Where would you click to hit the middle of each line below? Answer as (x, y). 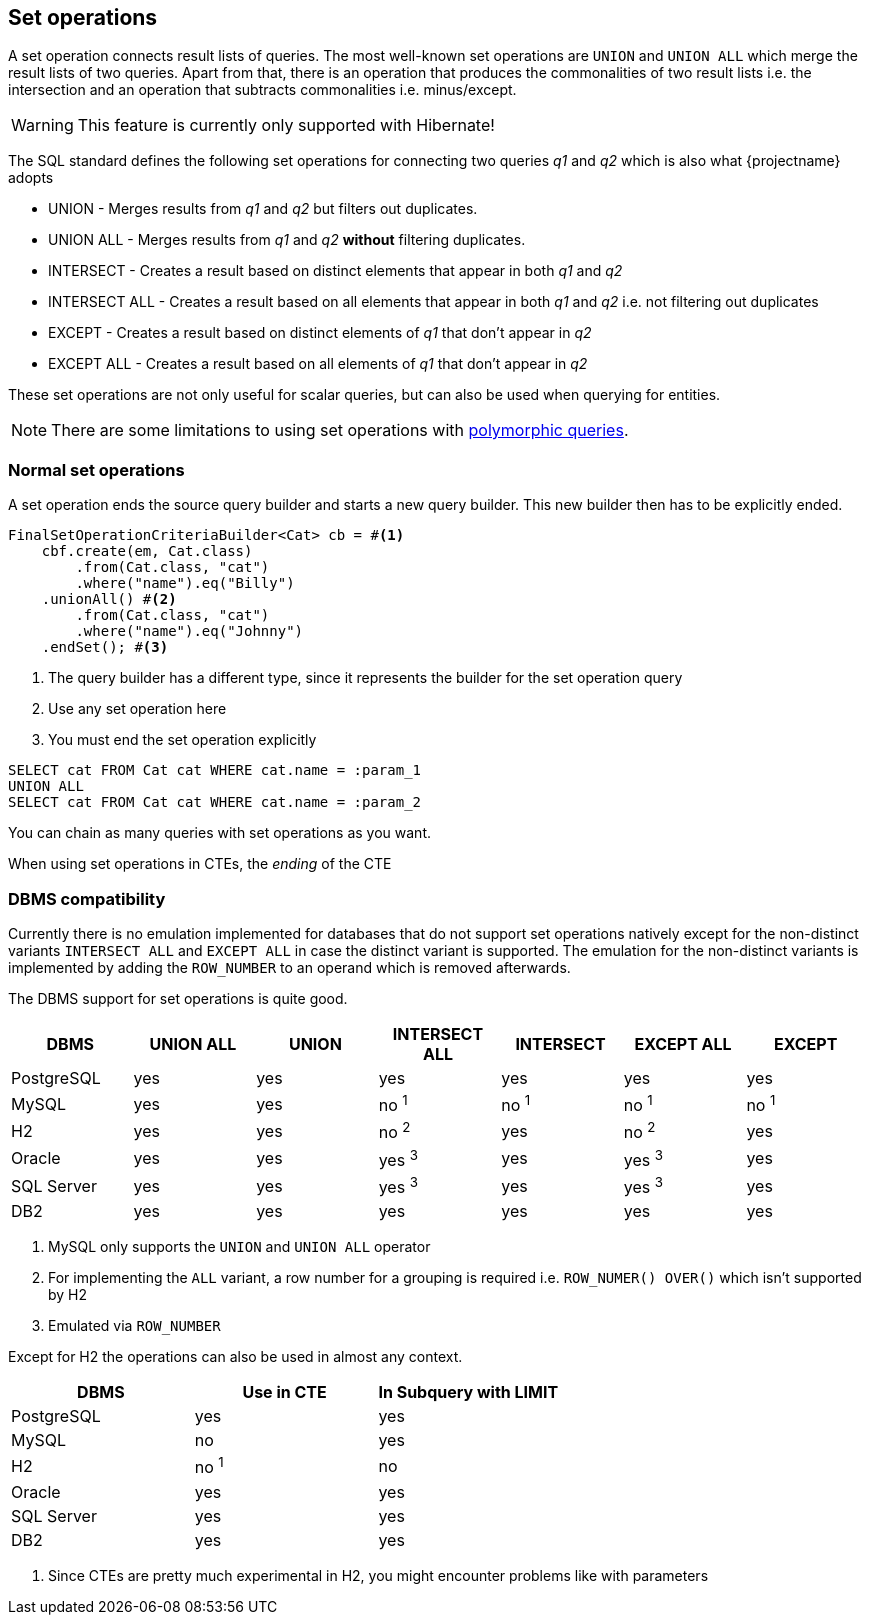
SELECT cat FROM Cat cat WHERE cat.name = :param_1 (215, 770)
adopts (31, 178)
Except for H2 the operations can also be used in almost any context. (235, 1357)
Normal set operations (96, 469)
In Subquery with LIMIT (468, 1392)
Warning (42, 125)
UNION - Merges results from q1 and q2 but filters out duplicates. (263, 209)
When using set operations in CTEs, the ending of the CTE (200, 864)
